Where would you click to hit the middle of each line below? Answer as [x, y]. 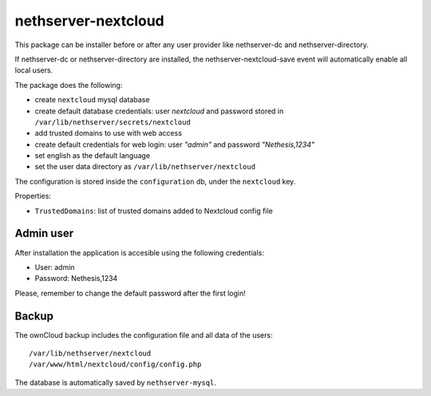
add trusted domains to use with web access [109, 133]
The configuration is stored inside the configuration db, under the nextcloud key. [155, 181]
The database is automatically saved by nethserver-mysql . [116, 382]
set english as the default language [93, 156]
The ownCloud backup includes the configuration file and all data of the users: [144, 335]
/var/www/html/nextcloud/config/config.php [115, 364]
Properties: [33, 196]
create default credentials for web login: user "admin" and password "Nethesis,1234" [175, 145]
